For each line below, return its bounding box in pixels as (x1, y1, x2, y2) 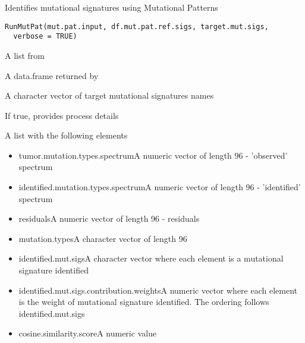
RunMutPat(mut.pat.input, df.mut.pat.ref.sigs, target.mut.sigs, (5, 22, 269, 31)
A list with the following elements (5, 129, 128, 141)
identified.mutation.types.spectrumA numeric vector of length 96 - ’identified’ (18, 181, 301, 193)
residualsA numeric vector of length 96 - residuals (18, 212, 200, 225)
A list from (5, 49, 45, 61)
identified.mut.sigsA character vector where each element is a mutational (18, 252, 284, 265)
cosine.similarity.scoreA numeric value (18, 327, 157, 339)
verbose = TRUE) (13, 32, 77, 41)
